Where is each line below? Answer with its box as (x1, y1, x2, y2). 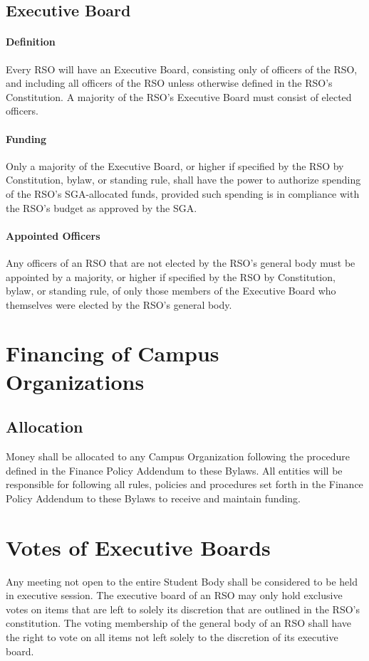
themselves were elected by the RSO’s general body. (6, 297, 232, 312)
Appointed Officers (6, 228, 100, 243)
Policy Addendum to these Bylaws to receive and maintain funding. (6, 490, 301, 505)
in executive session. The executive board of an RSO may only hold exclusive (6, 588, 343, 603)
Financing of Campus (6, 339, 219, 368)
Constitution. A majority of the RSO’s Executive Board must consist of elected (6, 89, 352, 104)
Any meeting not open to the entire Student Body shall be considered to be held (6, 573, 358, 588)
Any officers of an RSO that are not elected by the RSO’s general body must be (6, 255, 355, 270)
